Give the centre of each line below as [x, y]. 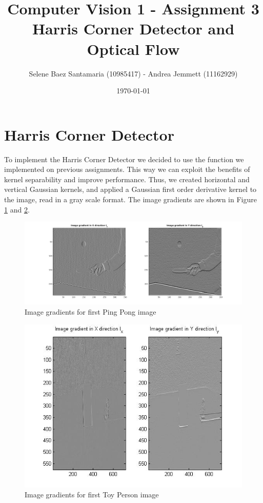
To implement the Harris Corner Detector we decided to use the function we [124, 159]
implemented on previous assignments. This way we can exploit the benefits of [127, 169]
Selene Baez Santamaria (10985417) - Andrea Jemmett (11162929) [133, 73]
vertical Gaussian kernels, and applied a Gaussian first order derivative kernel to [130, 189]
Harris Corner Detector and [133, 28]
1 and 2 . [17, 209]
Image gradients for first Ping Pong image [90, 312]
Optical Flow [133, 49]
